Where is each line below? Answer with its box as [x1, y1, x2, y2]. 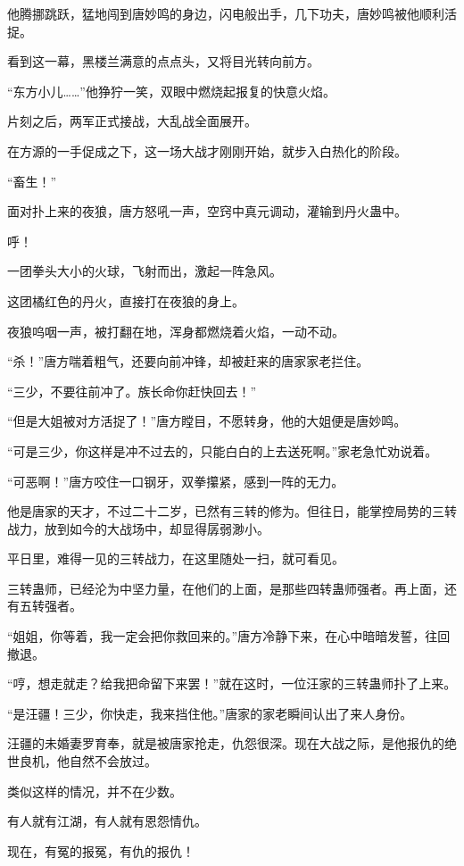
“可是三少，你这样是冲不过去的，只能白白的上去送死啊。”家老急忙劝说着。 [7, 441, 438, 460]
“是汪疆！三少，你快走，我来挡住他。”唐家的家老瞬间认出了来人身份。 [7, 704, 413, 722]
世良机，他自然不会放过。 [7, 752, 157, 770]
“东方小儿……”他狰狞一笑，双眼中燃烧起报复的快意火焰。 [7, 81, 336, 100]
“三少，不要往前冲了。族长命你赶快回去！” [7, 381, 257, 400]
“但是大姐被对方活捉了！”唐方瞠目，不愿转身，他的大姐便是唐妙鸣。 [7, 412, 407, 430]
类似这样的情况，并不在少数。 [7, 781, 182, 800]
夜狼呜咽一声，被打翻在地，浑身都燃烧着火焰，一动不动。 [7, 321, 344, 340]
